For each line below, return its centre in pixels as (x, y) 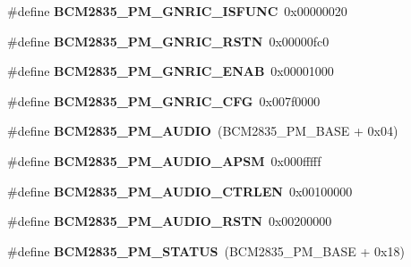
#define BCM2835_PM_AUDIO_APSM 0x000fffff (164, 160)
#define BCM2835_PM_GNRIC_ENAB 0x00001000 (171, 71)
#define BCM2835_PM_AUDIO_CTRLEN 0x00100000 (180, 191)
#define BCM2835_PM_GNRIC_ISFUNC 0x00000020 (177, 11)
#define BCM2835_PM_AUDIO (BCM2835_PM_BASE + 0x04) (203, 131)
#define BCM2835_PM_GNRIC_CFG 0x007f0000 (164, 100)
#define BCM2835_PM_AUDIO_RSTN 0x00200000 (170, 221)
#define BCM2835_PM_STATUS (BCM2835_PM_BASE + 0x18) (206, 250)
